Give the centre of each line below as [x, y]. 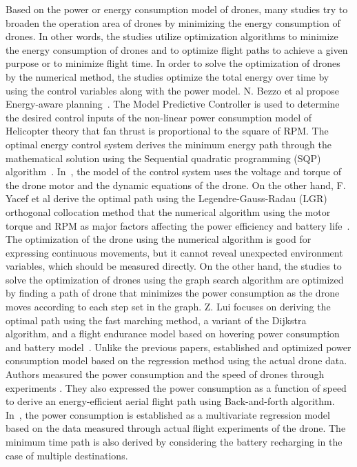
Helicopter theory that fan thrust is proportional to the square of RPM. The [167, 131]
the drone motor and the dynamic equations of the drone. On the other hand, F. [176, 185]
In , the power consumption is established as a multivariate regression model [168, 414]
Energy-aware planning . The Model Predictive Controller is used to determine [173, 104]
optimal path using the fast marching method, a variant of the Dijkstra [156, 320]
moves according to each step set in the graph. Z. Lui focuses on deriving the [168, 307]
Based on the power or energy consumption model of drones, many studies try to [177, 9]
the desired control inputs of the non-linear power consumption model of [159, 117]
